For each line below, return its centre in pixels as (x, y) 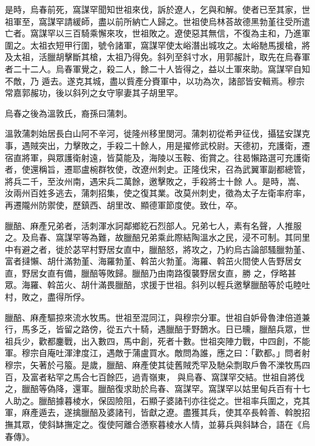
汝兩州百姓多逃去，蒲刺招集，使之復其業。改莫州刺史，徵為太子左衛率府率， (157, 193)
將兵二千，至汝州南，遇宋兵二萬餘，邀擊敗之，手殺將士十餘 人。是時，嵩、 (155, 181)
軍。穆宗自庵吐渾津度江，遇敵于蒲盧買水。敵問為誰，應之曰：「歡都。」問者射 (157, 353)
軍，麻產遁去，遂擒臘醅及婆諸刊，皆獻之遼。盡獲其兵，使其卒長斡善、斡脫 (153, 412)
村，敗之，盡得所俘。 (47, 297)
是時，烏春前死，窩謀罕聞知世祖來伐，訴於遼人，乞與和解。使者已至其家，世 (157, 9)
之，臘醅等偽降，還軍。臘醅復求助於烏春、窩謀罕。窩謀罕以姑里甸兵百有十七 (157, 389)
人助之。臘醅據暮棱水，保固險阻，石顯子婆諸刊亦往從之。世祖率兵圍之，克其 (157, 400)
